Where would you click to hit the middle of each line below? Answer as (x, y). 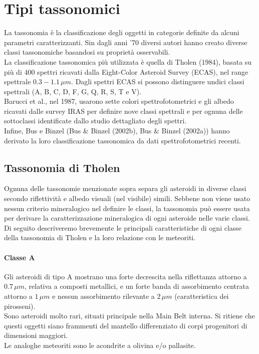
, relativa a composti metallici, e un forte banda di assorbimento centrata (137, 286)
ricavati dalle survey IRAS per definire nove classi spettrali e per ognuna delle (123, 111)
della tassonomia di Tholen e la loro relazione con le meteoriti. (100, 237)
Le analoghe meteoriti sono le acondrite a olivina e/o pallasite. (100, 345)
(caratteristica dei (202, 296)
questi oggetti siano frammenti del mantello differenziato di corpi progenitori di (126, 325)
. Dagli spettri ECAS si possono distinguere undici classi (158, 81)
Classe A (20, 257)
